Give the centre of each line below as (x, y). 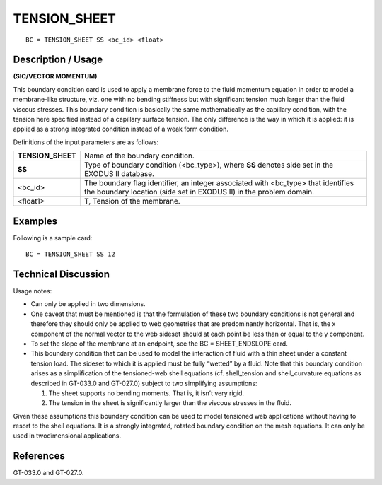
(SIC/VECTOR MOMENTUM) (55, 76)
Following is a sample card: (53, 238)
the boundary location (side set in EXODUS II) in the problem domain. (199, 192)
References (39, 456)
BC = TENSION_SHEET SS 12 (71, 254)
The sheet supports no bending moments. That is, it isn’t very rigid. (146, 393)
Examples (35, 221)
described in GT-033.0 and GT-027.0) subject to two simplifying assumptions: (144, 383)
